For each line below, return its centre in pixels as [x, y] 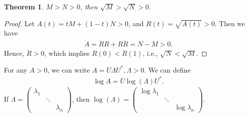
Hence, [14, 53]
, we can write [68, 69]
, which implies [67, 53]
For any [16, 69]
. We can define [167, 69]
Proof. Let [19, 23]
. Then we [230, 23]
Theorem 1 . [24, 6]
